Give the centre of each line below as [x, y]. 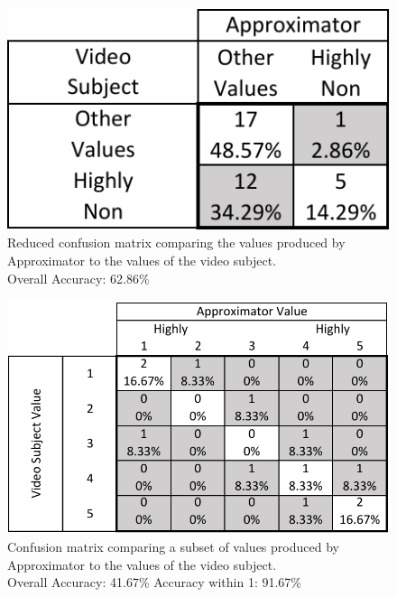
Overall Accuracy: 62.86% [78, 278]
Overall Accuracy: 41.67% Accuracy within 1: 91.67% [154, 582]
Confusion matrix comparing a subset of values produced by [173, 546]
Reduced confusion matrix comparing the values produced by [176, 243]
